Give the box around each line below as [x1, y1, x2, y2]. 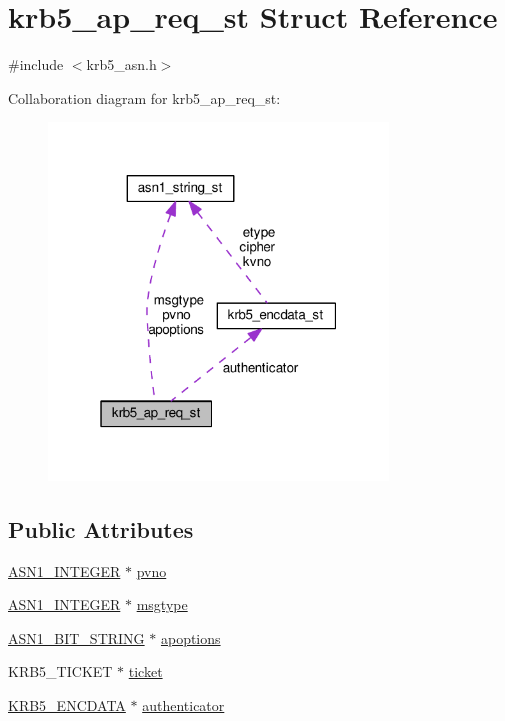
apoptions [160, 627, 221, 648]
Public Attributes [8, 513, 194, 544]
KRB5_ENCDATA [8, 695, 126, 716]
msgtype [136, 594, 188, 615]
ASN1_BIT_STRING [8, 627, 145, 648]
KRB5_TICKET [8, 661, 113, 682]
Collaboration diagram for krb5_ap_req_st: [8, 87, 281, 108]
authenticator [142, 695, 225, 716]
